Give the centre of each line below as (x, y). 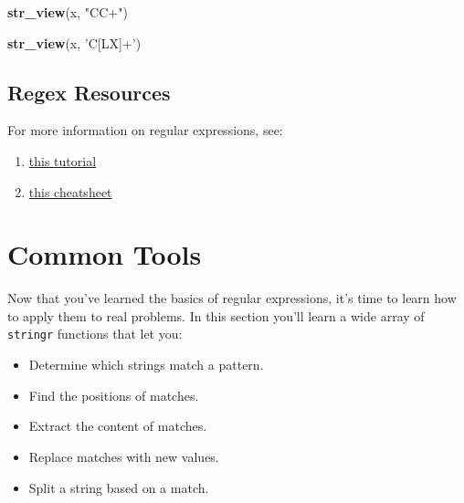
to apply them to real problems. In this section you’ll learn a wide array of (216, 315)
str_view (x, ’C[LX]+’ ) (74, 42)
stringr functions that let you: (95, 334)
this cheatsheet (70, 191)
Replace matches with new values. (124, 456)
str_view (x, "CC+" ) (68, 12)
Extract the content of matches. (118, 426)
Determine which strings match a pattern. (146, 365)
